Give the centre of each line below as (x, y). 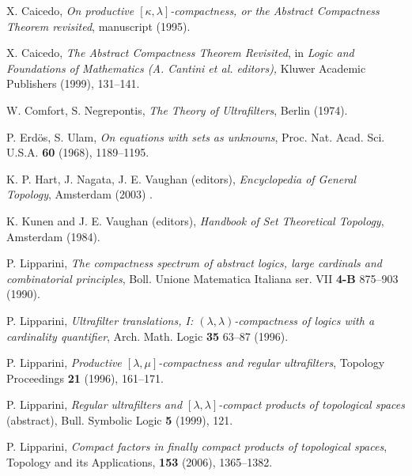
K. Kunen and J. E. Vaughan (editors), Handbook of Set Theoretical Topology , (195, 220)
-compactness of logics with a (304, 320)
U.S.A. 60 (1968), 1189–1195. (78, 152)
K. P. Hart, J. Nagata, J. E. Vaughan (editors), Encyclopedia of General (181, 178)
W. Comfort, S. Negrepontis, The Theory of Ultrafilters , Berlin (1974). (177, 110)
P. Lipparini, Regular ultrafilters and (94, 404)
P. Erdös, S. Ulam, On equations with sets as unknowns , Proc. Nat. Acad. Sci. (196, 136)
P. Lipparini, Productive (64, 363)
